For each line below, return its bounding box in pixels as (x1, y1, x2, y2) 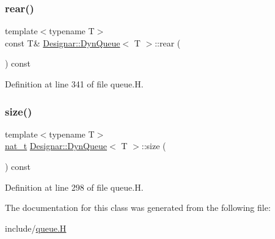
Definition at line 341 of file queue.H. (5, 78, 144, 90)
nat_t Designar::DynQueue (5, 139, 107, 152)
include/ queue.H (5, 221, 67, 234)
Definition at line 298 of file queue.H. (5, 180, 144, 193)
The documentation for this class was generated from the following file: (5, 201, 271, 214)
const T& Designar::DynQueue (5, 36, 120, 49)
